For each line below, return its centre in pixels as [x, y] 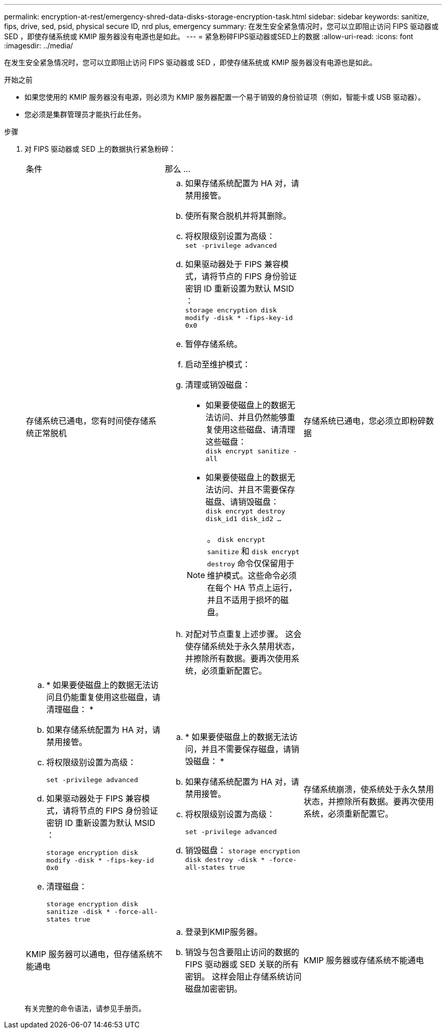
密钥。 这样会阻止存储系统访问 [243, 977]
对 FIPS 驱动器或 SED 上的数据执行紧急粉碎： [100, 149]
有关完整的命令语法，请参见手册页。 [85, 1008]
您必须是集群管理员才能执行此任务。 [85, 114]
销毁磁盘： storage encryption [243, 850]
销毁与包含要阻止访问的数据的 [242, 952]
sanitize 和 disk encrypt [253, 551]
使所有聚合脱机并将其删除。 [238, 216]
